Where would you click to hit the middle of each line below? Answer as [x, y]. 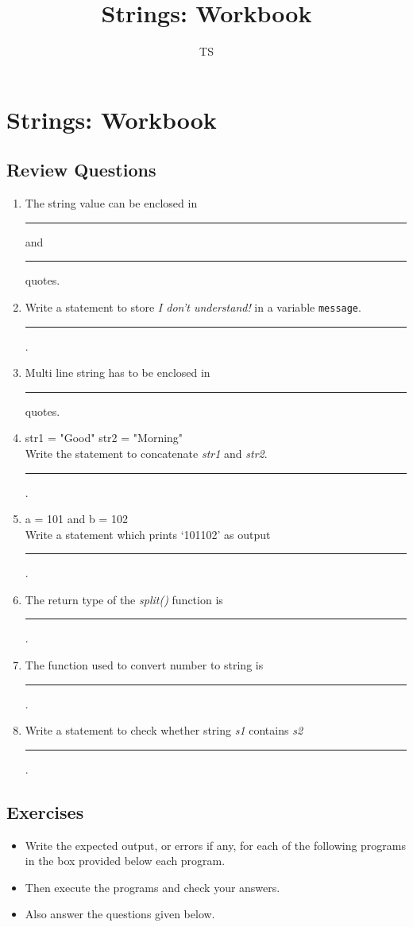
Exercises [45, 811]
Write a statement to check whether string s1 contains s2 [164, 730]
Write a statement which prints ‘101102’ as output [148, 534]
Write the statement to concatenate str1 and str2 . [146, 453]
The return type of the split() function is [124, 599]
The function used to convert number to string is [144, 665]
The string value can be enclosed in [111, 203]
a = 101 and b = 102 [76, 519]
